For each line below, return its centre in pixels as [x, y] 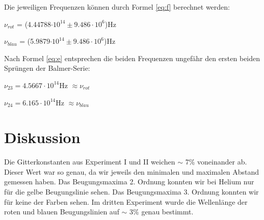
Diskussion [42, 137]
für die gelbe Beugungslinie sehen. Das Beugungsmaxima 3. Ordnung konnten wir [131, 192]
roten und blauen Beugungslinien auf [62, 212]
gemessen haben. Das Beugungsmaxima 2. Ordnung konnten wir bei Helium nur [129, 182]
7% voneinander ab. [216, 162]
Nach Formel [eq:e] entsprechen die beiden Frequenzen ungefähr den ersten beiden [132, 58]
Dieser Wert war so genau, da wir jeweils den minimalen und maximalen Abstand [131, 171]
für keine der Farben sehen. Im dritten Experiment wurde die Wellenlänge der [126, 201]
